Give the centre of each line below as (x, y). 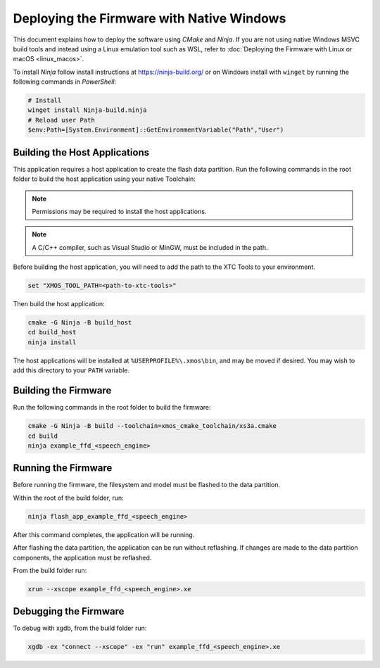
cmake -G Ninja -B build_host (80, 323)
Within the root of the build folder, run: (69, 498)
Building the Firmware (62, 391)
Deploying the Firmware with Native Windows (150, 18)
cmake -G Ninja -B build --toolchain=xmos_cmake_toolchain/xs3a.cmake (152, 426)
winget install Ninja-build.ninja (87, 110)
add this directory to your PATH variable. (71, 370)
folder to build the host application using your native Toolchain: (104, 179)
